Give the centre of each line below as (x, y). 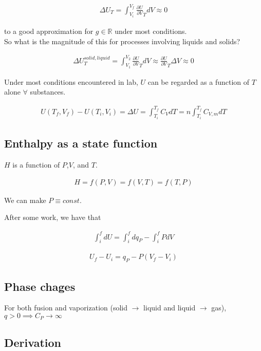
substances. (48, 92)
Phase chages (40, 286)
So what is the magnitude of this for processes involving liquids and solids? (122, 41)
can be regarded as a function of (199, 81)
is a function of (36, 165)
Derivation (33, 342)
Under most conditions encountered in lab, (71, 81)
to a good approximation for (49, 31)
